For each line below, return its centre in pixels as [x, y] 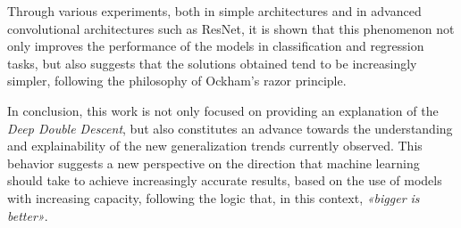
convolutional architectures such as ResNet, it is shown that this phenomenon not [231, 28]
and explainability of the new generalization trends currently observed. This [215, 146]
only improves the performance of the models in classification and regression [216, 46]
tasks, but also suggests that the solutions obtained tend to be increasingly [212, 63]
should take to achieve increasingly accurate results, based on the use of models [225, 180]
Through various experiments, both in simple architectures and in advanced [214, 11]
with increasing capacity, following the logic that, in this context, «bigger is [214, 197]
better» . [28, 215]
